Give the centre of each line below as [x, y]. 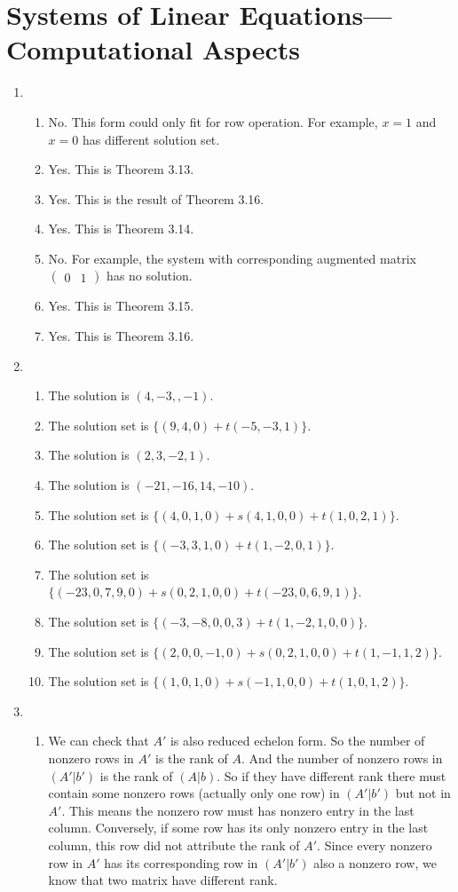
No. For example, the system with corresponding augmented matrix [232, 258]
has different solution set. [151, 139]
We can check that [99, 741]
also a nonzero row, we [375, 862]
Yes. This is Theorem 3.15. [121, 306]
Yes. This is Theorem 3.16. [121, 336]
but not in [423, 793]
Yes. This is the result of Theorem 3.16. [156, 198]
